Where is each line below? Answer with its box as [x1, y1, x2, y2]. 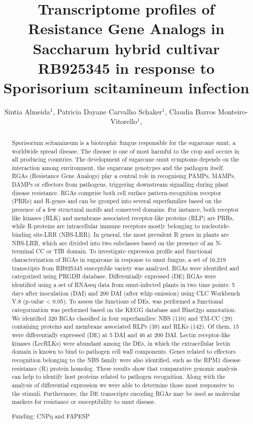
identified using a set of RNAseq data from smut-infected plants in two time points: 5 [12, 280, 235, 289]
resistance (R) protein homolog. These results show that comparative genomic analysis [12, 364, 237, 372]
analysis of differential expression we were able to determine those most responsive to [12, 380, 234, 389]
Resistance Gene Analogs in [28, 18, 224, 39]
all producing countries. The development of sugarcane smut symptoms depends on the [12, 155, 239, 164]
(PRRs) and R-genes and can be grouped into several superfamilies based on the [12, 197, 222, 205]
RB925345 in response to [38, 57, 215, 78]
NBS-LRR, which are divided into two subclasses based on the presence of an [12, 238, 214, 247]
